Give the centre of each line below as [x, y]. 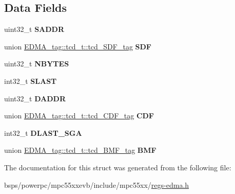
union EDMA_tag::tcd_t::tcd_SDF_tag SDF [78, 46]
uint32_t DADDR [35, 98]
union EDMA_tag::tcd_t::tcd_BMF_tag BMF [80, 150]
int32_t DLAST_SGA [43, 133]
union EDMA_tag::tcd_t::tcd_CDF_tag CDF [79, 116]
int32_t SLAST [31, 81]
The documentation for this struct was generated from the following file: [118, 167]
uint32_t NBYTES [37, 64]
